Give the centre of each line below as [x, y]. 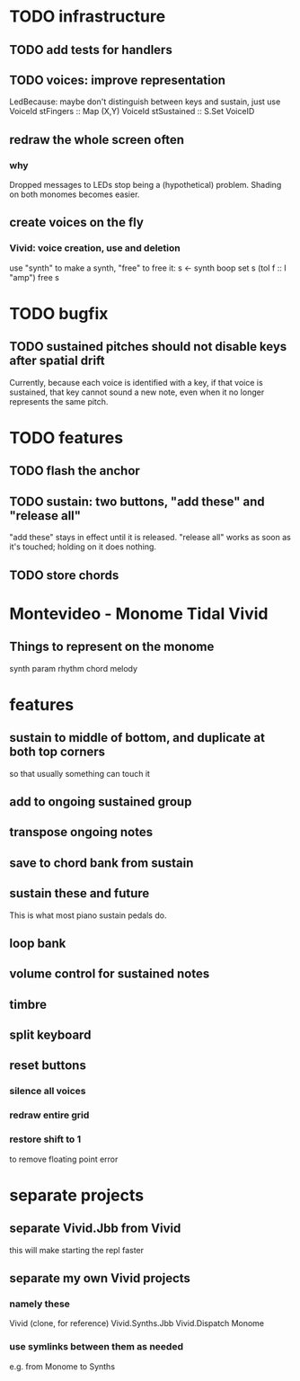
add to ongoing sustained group [101, 802]
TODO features [66, 437]
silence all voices [48, 1091]
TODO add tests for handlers [91, 50]
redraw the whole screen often [97, 140]
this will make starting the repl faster [77, 1250]
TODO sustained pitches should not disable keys [148, 347]
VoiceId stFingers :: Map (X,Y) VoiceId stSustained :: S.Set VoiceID [132, 111]
